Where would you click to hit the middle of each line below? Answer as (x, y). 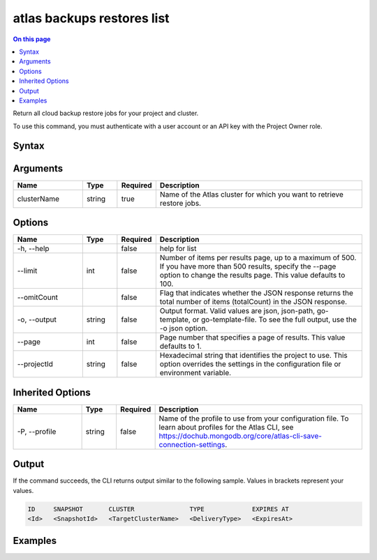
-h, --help (33, 249)
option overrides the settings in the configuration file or (250, 364)
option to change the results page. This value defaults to (252, 275)
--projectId (35, 364)
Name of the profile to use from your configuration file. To (254, 418)
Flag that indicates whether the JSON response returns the (257, 293)
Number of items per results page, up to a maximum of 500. (258, 258)
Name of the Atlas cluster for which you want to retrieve (251, 194)
